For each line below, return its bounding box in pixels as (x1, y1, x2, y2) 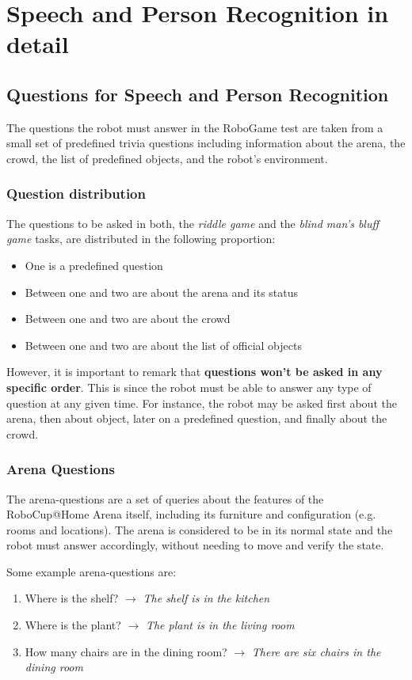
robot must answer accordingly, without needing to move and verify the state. (6, 537, 384, 553)
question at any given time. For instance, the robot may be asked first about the (6, 394, 397, 411)
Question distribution (6, 184, 146, 203)
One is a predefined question (25, 256, 163, 273)
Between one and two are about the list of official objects (25, 336, 302, 353)
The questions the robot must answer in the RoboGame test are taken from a (6, 119, 383, 135)
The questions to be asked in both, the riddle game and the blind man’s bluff (6, 215, 380, 231)
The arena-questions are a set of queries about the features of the (6, 490, 324, 507)
